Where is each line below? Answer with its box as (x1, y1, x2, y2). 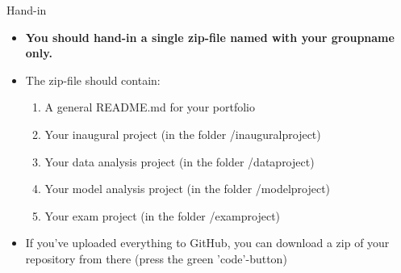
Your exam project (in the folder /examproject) (44, 207, 281, 224)
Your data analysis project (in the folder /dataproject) (44, 153, 315, 170)
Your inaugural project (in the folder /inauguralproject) (44, 125, 321, 142)
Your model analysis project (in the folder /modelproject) (44, 180, 331, 197)
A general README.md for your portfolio (44, 99, 255, 115)
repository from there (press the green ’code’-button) (25, 250, 287, 267)
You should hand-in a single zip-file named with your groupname (25, 28, 395, 45)
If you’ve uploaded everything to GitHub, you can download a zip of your (25, 234, 390, 251)
